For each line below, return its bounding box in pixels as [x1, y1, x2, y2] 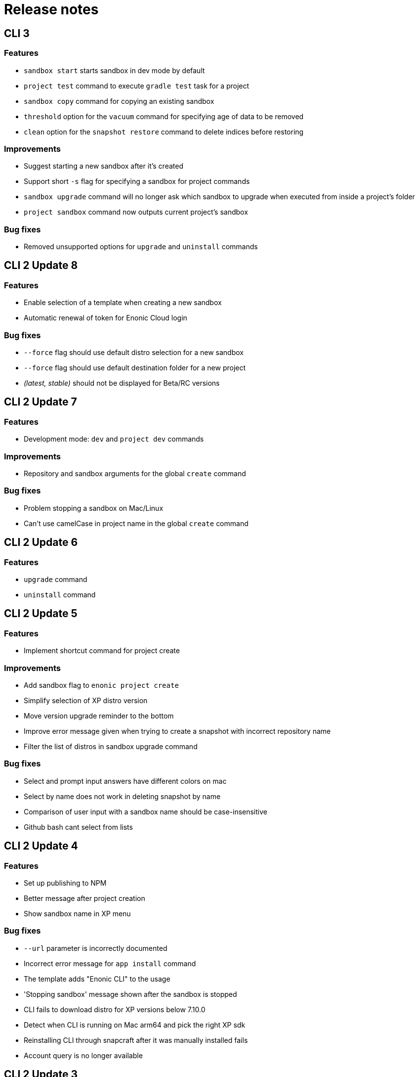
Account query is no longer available [24, 1051, 143, 1060]
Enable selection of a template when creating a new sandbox [24, 298, 222, 307]
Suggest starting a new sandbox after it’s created [24, 162, 183, 171]
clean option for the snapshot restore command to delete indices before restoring [24, 127, 304, 136]
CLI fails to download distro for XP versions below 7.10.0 [24, 1005, 206, 1014]
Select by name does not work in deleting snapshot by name [24, 792, 221, 801]
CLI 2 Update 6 [4, 536, 78, 549]
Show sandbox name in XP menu [24, 909, 131, 918]
